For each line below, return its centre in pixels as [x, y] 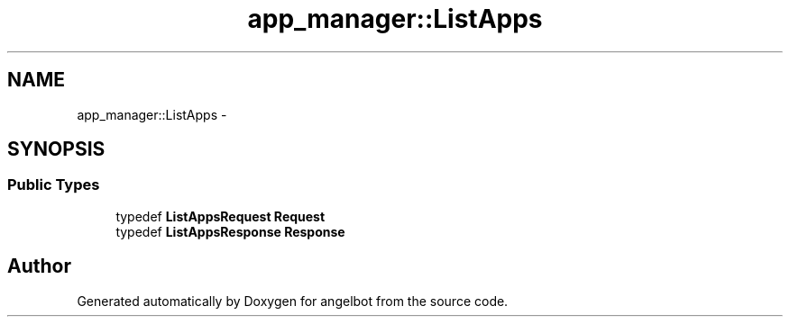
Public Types [54, 185]
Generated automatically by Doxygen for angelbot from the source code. [293, 301]
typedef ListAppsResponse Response [230, 231]
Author [39, 266]
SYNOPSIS [56, 149]
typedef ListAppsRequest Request [220, 216]
